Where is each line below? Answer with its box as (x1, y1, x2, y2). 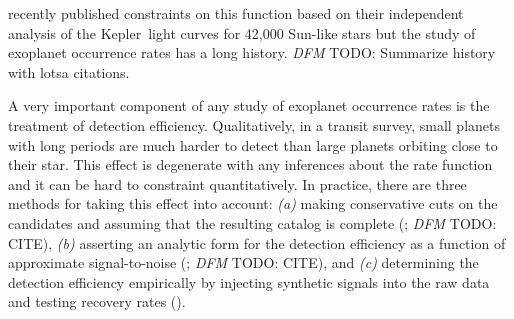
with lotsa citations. (8, 61, 130, 82)
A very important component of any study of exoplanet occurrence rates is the (8, 95, 490, 116)
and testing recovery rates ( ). (8, 291, 186, 312)
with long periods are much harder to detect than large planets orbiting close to (8, 134, 498, 155)
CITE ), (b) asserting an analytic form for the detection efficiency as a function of (8, 232, 506, 253)
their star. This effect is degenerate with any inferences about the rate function (8, 154, 493, 175)
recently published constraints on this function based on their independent (8, 3, 464, 23)
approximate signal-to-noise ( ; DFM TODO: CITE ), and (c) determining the (8, 252, 479, 273)
